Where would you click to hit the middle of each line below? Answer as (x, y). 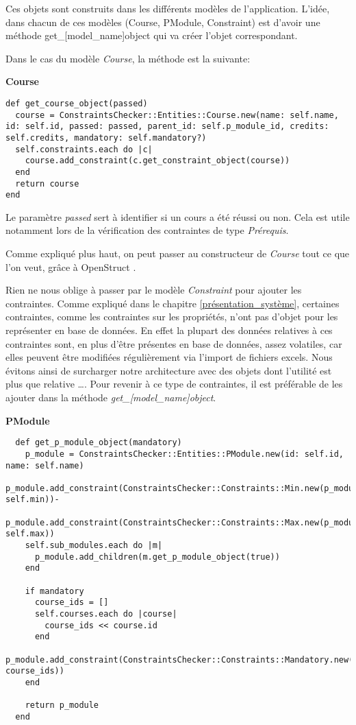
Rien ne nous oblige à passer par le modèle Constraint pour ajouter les (154, 290)
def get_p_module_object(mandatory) (99, 443)
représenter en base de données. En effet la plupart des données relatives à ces (169, 330)
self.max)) (30, 534)
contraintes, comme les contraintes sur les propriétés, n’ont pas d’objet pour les (172, 317)
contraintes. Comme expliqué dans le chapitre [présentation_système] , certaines (173, 303)
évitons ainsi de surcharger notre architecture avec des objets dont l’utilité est (169, 370)
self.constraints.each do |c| (84, 149)
